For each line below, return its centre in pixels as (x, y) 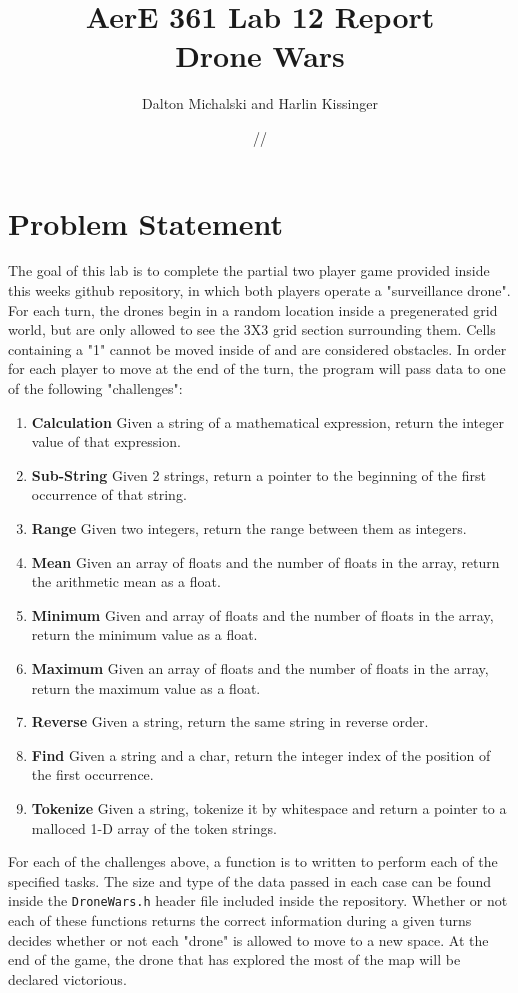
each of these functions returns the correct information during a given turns (240, 919)
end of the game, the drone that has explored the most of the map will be (234, 959)
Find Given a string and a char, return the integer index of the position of (261, 754)
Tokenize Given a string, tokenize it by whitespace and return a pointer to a (269, 807)
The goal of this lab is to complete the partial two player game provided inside (249, 270)
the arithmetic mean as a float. (126, 581)
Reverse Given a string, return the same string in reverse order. (230, 721)
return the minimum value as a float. (144, 634)
